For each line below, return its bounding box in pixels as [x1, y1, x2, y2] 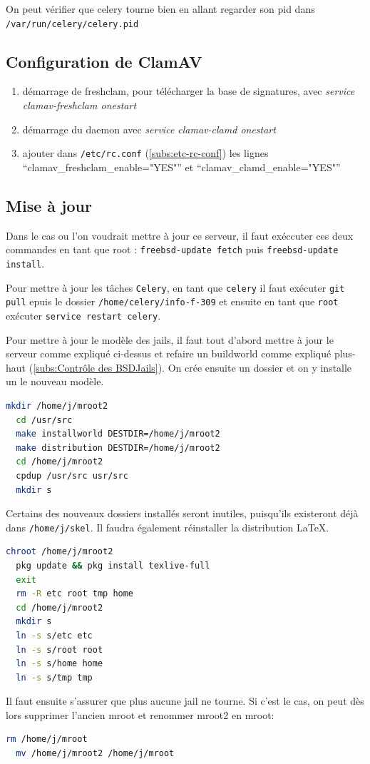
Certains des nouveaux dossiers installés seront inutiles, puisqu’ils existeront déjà [6, 506, 359, 521]
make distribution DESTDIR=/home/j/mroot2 [16, 442, 220, 453]
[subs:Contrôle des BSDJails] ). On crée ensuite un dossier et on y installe [33, 360, 352, 375]
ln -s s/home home [16, 658, 103, 669]
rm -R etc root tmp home [16, 589, 134, 599]
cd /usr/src [16, 414, 73, 425]
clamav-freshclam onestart [22, 98, 137, 113]
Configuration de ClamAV [6, 50, 202, 72]
